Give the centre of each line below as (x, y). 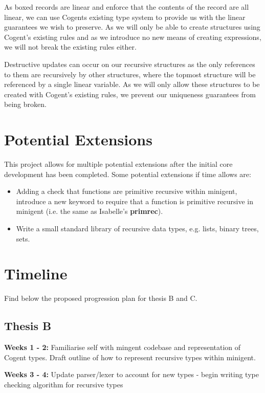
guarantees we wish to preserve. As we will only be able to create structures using (132, 27)
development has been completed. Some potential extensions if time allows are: (128, 174)
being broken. (25, 104)
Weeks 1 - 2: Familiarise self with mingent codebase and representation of (123, 347)
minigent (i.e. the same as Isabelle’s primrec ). (90, 211)
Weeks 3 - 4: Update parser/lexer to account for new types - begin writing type (131, 374)
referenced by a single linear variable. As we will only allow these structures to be (132, 84)
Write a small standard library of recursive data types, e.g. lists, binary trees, (137, 228)
